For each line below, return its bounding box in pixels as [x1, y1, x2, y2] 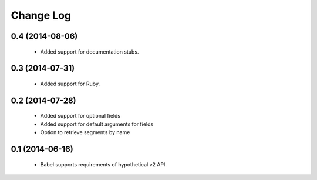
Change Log [11, 9, 72, 22]
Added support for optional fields [40, 112, 120, 119]
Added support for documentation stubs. [40, 48, 139, 55]
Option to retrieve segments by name [40, 129, 130, 136]
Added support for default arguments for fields [40, 121, 154, 128]
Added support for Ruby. [40, 80, 100, 87]
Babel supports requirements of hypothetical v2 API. [40, 161, 167, 168]
